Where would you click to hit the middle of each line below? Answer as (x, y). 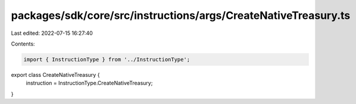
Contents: (23, 44)
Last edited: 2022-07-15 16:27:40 (52, 33)
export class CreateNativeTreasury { (55, 74)
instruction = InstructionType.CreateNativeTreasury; (89, 83)
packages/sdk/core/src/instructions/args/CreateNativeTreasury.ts (181, 15)
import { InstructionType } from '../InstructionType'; (107, 59)
